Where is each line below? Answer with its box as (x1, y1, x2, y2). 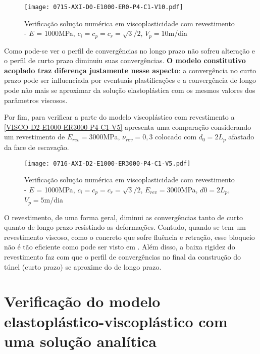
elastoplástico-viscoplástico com (4, 311, 228, 331)
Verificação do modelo (4, 291, 161, 312)
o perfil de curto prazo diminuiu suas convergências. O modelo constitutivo (4, 55, 246, 66)
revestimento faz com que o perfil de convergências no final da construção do (4, 251, 241, 262)
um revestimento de (4, 131, 65, 142)
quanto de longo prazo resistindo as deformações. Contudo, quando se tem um (4, 222, 246, 232)
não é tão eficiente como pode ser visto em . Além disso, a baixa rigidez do (4, 241, 235, 252)
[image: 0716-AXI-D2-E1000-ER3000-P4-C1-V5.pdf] (24, 160, 191, 167)
